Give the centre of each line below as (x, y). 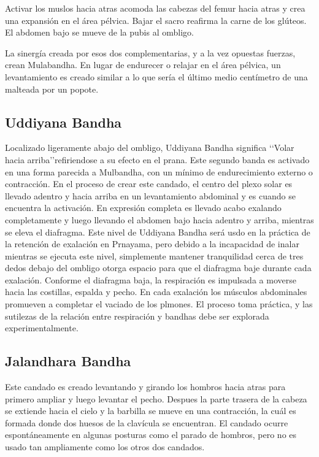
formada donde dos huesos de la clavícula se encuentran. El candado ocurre (147, 422)
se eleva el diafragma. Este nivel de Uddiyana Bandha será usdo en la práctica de (158, 232)
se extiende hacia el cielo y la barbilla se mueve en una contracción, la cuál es (151, 411)
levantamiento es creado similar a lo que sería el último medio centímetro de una (156, 76)
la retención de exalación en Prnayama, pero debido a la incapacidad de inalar (152, 244)
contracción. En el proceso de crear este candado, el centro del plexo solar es (149, 184)
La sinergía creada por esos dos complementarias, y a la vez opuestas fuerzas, (150, 52)
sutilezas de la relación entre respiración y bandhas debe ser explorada (137, 316)
